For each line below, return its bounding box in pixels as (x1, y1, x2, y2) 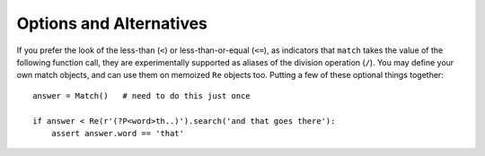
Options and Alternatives (16, 13, 208, 33)
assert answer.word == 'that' (50, 128, 184, 138)
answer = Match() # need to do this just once (32, 91, 251, 100)
